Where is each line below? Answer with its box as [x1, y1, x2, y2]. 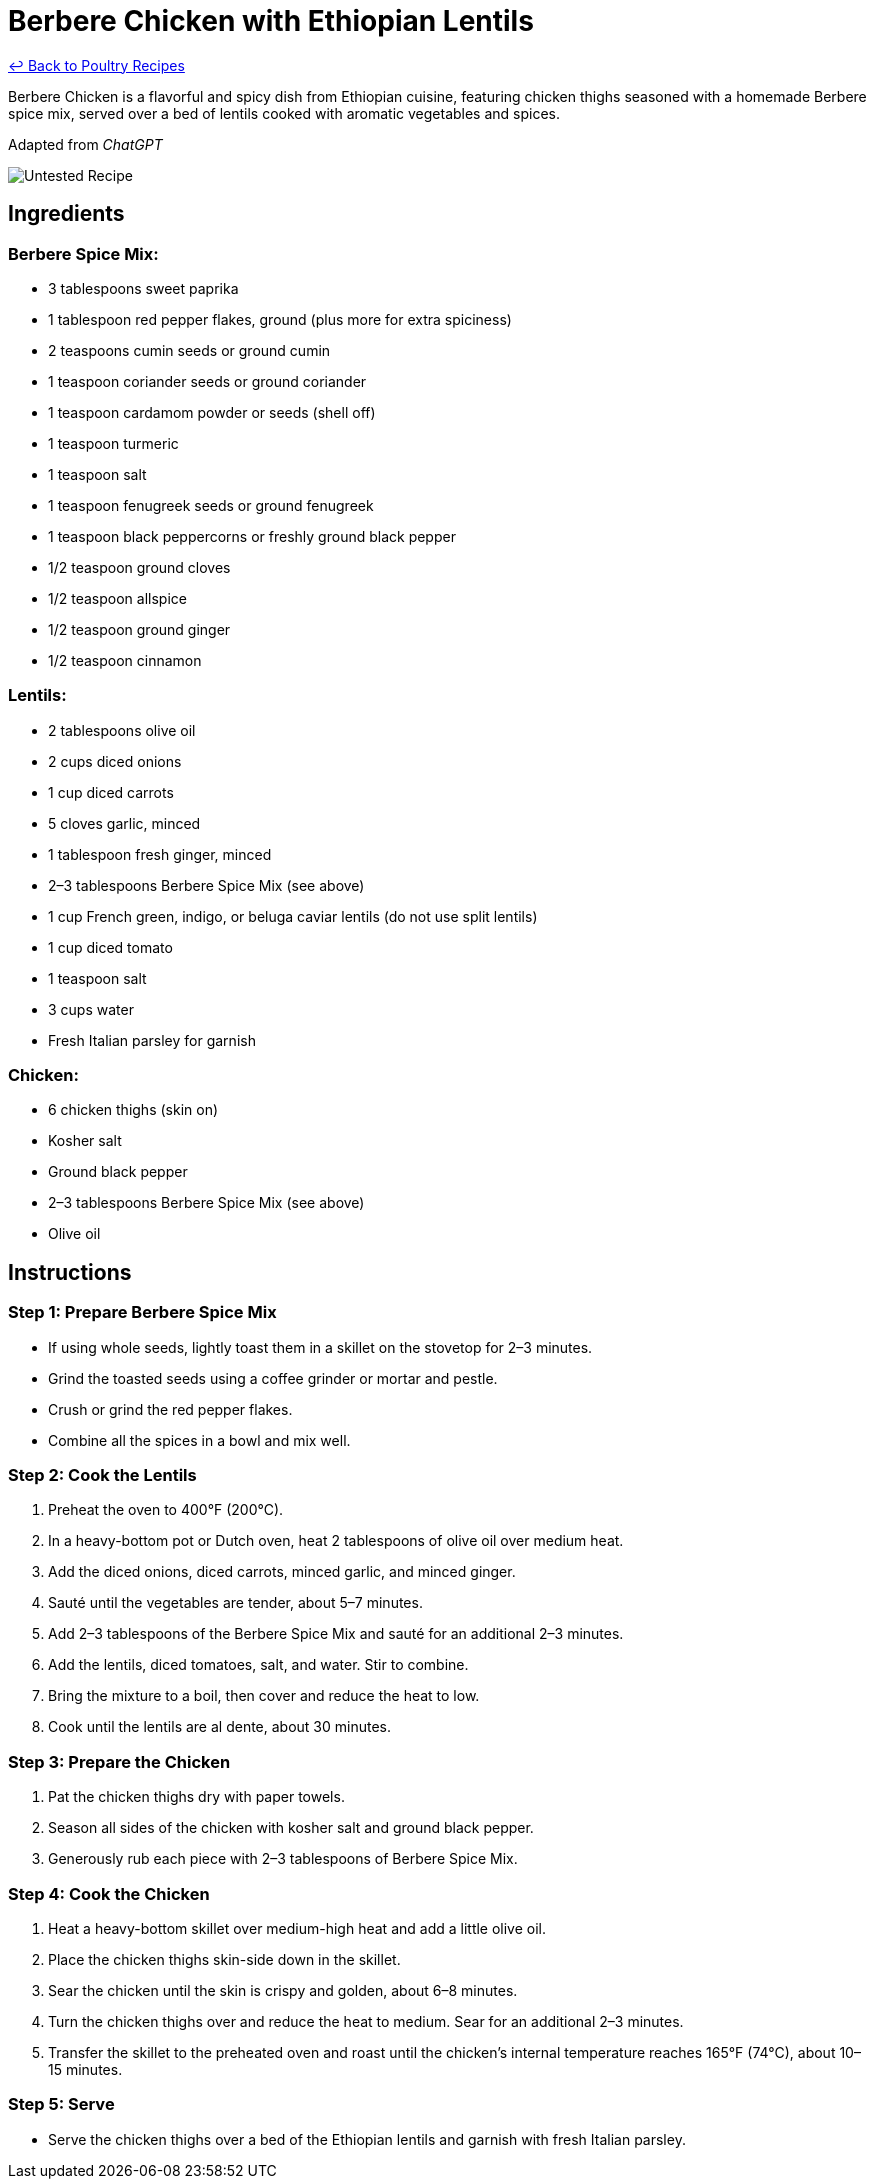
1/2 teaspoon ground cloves [48, 558, 231, 576]
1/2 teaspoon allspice [48, 589, 187, 607]
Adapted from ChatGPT [8, 135, 163, 153]
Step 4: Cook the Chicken [8, 1883, 210, 1904]
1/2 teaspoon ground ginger [48, 620, 231, 638]
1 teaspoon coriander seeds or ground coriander [48, 372, 367, 390]
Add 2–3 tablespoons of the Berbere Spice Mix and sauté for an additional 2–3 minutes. [48, 1625, 624, 1643]
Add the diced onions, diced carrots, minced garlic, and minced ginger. [48, 1563, 516, 1581]
